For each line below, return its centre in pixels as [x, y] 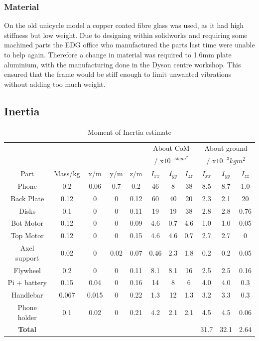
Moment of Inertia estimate [129, 132]
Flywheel [27, 270]
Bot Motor [27, 223]
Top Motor [27, 235]
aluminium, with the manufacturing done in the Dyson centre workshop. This [123, 64]
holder [27, 317]
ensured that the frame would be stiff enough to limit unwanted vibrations [118, 74]
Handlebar [27, 295]
